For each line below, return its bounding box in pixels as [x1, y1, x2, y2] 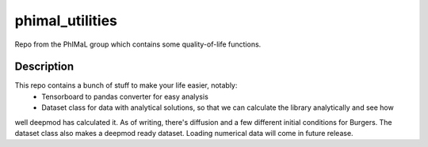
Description [14, 60, 75, 73]
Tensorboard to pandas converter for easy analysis [41, 92, 209, 101]
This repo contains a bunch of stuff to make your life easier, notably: [14, 81, 238, 90]
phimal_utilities [14, 12, 118, 29]
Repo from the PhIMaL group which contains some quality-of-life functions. [14, 40, 262, 49]
